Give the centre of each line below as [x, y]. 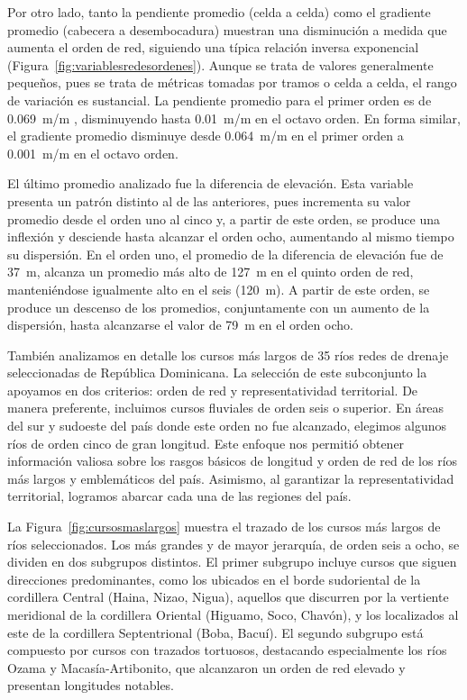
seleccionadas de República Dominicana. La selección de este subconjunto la [217, 373]
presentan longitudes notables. [91, 685]
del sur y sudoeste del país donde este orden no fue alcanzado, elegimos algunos [227, 426]
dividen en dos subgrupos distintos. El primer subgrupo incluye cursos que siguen [232, 562]
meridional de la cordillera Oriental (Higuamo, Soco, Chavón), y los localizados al [233, 614]
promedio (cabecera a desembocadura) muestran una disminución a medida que [227, 29]
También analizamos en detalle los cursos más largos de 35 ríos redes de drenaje [228, 355]
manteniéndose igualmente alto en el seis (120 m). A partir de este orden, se [219, 289]
